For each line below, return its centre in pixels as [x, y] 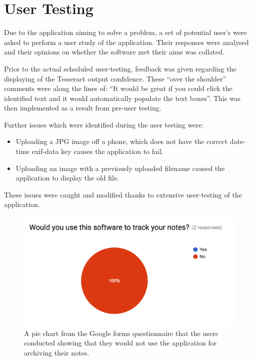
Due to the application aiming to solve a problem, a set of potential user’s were [125, 32]
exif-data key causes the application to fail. [97, 151]
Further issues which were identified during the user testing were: [104, 124]
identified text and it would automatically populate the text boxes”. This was [122, 98]
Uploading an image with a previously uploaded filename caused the [120, 168]
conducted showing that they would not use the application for [120, 343]
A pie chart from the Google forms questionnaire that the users [121, 333]
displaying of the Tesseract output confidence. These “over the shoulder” [115, 78]
